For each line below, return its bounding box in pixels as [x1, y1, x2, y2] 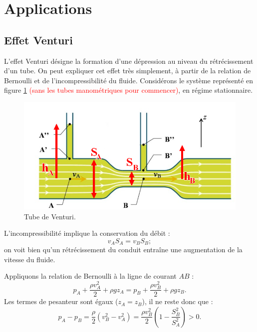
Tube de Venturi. [24, 211, 76, 221]
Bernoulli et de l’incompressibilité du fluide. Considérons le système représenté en [4, 75, 254, 85]
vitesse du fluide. [4, 254, 55, 264]
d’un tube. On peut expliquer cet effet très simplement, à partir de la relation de [4, 65, 251, 76]
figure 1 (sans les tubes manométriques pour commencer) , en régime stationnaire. [4, 85, 253, 95]
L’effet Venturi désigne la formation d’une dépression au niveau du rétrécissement [4, 55, 254, 66]
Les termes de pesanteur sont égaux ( [4, 296, 118, 307]
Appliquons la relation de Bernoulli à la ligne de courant [4, 271, 177, 281]
